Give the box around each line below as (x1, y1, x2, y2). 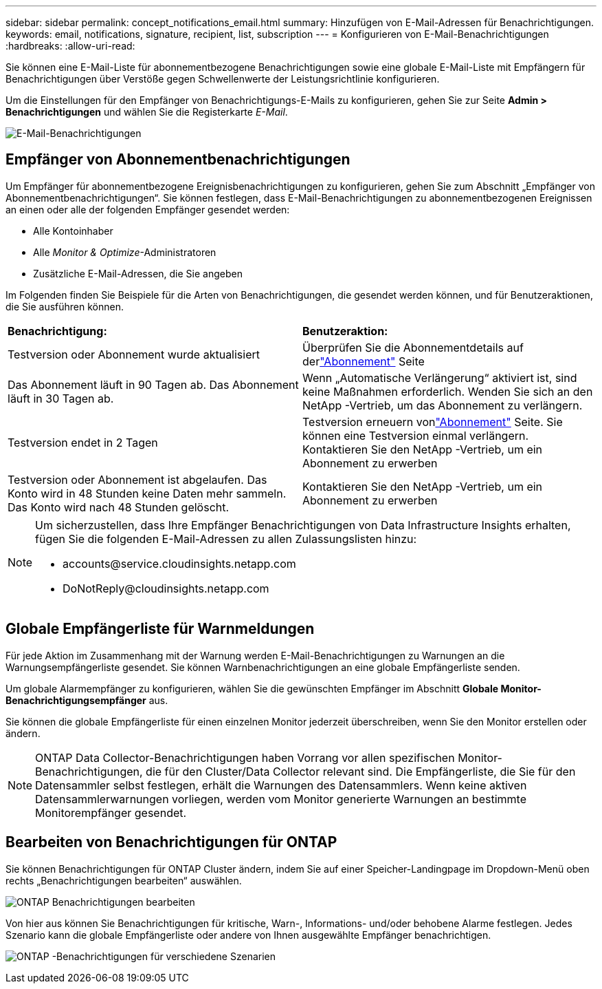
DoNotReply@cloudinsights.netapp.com (63, 581, 269, 595)
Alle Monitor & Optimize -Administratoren (33, 246, 216, 258)
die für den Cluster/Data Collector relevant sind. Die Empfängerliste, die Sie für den (146, 764, 576, 778)
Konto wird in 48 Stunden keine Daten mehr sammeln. (8, 486, 287, 500)
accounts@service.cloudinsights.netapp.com (63, 556, 296, 571)
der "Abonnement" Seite (302, 354, 425, 368)
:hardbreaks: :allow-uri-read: (5, 40, 135, 52)
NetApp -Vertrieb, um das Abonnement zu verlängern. (302, 398, 583, 412)
